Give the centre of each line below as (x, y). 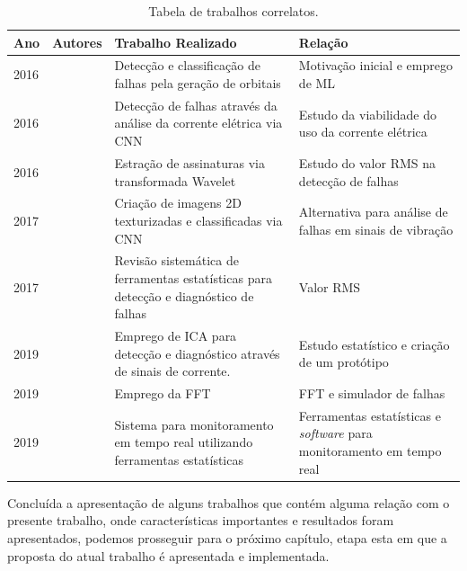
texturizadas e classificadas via (198, 220)
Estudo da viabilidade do (367, 114)
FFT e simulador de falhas (372, 393)
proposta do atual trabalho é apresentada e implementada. (168, 555)
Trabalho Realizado (176, 42)
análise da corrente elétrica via (198, 123)
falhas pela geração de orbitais (198, 83)
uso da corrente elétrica (363, 132)
